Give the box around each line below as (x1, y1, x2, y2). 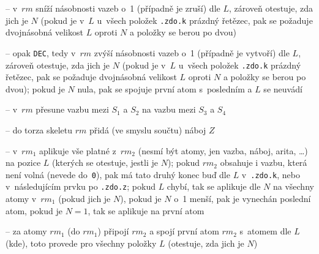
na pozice (6, 156, 41, 169)
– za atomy (6, 225, 47, 237)
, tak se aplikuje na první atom (88, 204, 205, 217)
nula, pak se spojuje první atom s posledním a (77, 82, 252, 95)
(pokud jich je (58, 192, 111, 205)
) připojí (97, 225, 129, 237)
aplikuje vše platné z (39, 144, 116, 157)
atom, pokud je (6, 204, 62, 217)
